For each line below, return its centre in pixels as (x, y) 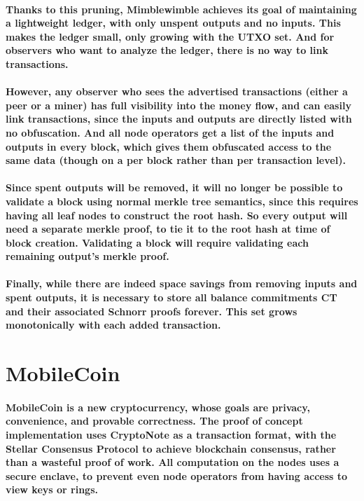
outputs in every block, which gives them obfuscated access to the (169, 146)
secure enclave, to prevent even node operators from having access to (177, 475)
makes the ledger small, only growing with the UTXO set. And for (170, 36)
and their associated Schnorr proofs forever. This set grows (152, 311)
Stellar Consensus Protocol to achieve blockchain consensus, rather (171, 448)
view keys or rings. (52, 489)
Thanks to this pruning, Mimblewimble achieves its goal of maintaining (181, 9)
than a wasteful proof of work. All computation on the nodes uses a (173, 462)
